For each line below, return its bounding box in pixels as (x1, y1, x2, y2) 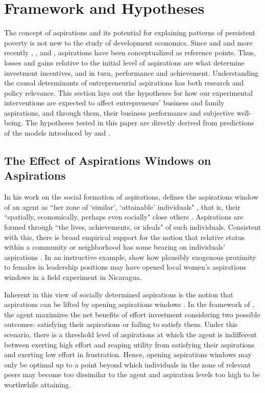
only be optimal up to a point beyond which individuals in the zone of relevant (4, 359, 251, 369)
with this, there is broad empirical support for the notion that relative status (4, 231, 245, 242)
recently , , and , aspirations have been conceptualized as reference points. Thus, (4, 47, 256, 58)
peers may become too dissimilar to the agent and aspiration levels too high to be (4, 369, 260, 380)
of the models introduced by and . (4, 127, 110, 138)
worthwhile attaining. (4, 379, 71, 389)
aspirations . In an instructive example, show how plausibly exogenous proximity (4, 251, 256, 262)
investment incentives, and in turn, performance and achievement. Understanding (4, 67, 259, 78)
